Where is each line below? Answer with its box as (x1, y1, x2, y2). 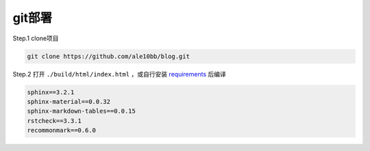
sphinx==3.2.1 (27, 88, 75, 96)
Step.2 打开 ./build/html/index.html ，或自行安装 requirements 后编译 (12, 70, 226, 78)
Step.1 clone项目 (12, 34, 59, 42)
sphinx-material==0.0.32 (27, 98, 111, 105)
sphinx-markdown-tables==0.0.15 (27, 107, 136, 115)
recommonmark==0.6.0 (27, 126, 96, 135)
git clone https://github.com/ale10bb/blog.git (27, 52, 190, 60)
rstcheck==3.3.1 (27, 117, 82, 124)
